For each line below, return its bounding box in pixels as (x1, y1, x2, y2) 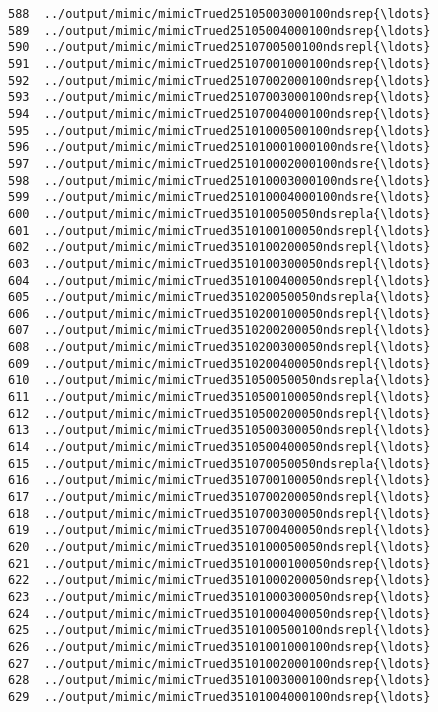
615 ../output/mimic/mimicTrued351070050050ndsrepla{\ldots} (8, 456, 431, 471)
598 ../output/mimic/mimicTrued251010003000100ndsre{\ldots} (8, 173, 431, 188)
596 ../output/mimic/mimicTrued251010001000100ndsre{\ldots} (8, 140, 431, 155)
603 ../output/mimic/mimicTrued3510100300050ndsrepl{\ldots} (8, 256, 431, 271)
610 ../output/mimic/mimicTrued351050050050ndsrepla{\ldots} (8, 373, 431, 388)
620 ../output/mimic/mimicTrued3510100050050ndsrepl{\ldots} (8, 540, 431, 554)
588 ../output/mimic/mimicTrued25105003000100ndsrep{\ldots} (8, 7, 431, 21)
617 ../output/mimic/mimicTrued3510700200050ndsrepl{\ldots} (8, 490, 431, 505)
